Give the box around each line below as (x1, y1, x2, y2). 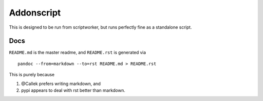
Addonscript (9, 7, 61, 18)
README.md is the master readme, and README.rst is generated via (9, 50, 146, 55)
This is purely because (9, 72, 55, 78)
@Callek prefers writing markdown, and (21, 81, 101, 86)
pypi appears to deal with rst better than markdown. (21, 87, 126, 93)
